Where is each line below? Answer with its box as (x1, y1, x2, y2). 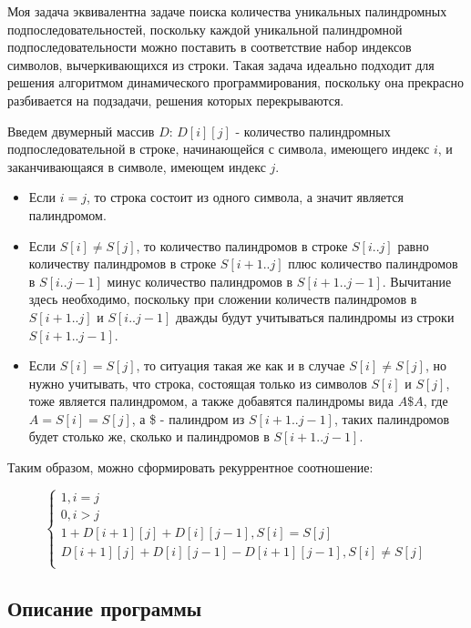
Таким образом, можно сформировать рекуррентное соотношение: (7, 458, 374, 477)
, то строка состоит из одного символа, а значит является (86, 187, 404, 207)
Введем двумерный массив (7, 121, 155, 140)
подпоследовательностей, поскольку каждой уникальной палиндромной (7, 19, 403, 38)
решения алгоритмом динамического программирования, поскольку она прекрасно (7, 73, 465, 92)
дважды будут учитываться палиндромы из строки (175, 307, 455, 326)
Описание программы (7, 593, 202, 622)
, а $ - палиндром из (131, 409, 245, 428)
